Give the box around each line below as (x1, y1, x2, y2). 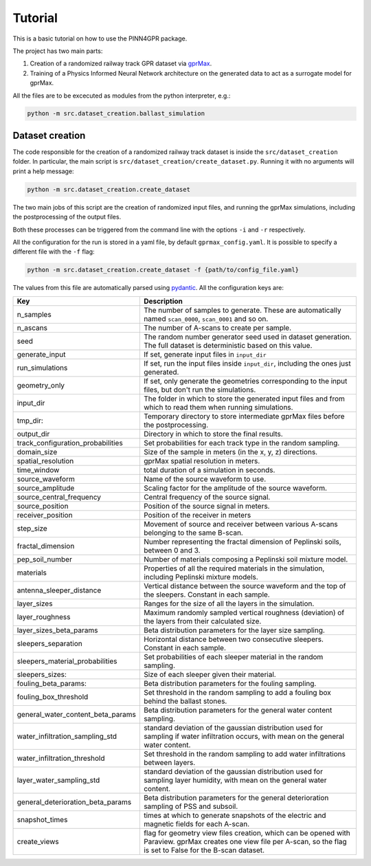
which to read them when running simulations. (143, 402, 293, 412)
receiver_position (16, 510, 73, 520)
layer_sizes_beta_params (16, 625, 98, 635)
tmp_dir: (16, 416, 44, 425)
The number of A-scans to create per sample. (143, 323, 292, 333)
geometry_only (16, 380, 65, 390)
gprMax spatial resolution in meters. (143, 456, 260, 465)
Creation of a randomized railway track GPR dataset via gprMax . (30, 59, 212, 68)
